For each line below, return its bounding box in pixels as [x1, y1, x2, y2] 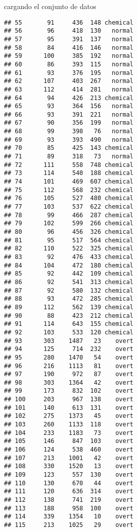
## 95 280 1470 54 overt [4, 353, 133, 361]
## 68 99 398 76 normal [4, 128, 133, 135]
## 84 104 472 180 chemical [4, 261, 133, 269]
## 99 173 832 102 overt [4, 387, 133, 395]
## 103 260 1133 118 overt [4, 421, 133, 428]
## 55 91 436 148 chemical [4, 19, 133, 26]
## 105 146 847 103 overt [4, 437, 133, 445]
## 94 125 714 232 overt [4, 345, 133, 353]
